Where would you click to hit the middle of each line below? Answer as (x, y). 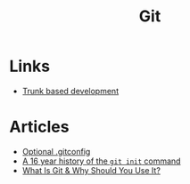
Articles (39, 127)
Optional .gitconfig (56, 151)
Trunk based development (70, 91)
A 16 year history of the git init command (101, 161)
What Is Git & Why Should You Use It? (91, 170)
